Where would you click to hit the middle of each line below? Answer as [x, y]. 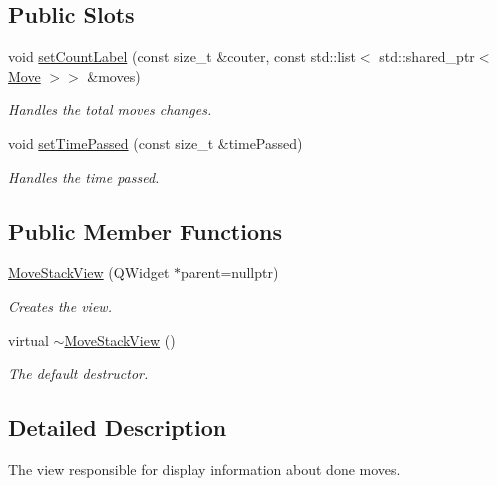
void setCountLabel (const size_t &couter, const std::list [182, 56]
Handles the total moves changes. [110, 109]
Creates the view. [60, 305]
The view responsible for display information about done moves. [204, 468]
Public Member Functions [145, 230]
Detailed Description [117, 427]
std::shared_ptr [427, 56]
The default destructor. [78, 373]
